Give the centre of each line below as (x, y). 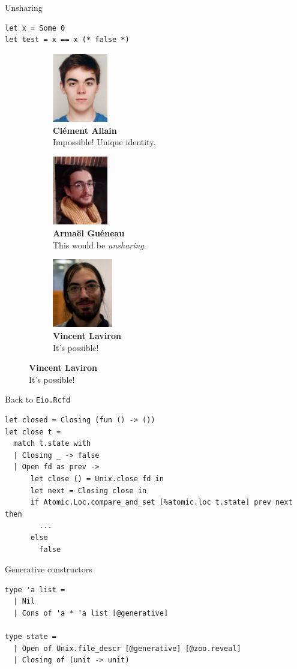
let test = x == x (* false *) (67, 40)
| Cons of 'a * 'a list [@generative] (91, 613)
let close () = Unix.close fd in (97, 479)
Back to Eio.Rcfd (38, 399)
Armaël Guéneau (89, 232)
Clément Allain (85, 130)
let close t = (33, 432)
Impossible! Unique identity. (104, 142)
